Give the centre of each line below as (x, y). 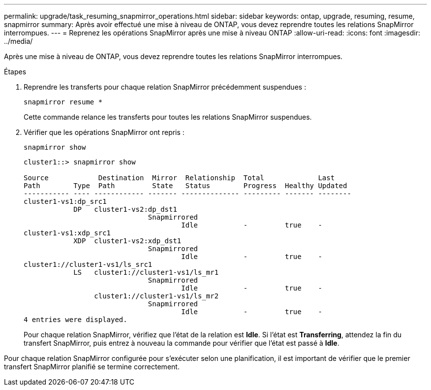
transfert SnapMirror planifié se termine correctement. (92, 367)
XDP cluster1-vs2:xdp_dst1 (127, 241)
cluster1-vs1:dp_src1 (65, 201)
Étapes (15, 72)
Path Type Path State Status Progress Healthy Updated (185, 186)
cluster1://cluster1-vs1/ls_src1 (88, 264)
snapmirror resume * (63, 102)
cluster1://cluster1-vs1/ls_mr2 (156, 296)
